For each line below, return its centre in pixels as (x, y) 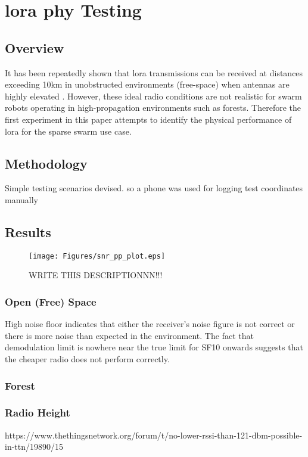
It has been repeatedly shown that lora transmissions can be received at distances (154, 72)
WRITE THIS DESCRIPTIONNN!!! (96, 275)
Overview (35, 47)
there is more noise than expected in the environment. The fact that (129, 335)
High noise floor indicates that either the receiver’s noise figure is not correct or (150, 324)
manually (22, 199)
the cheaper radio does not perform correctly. (87, 358)
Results (28, 231)
